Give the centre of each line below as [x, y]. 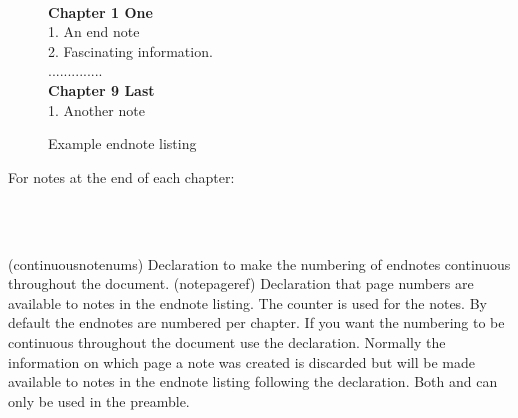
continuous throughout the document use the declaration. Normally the [227, 341]
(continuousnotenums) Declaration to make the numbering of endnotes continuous [259, 263]
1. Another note [96, 109]
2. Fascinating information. [130, 50]
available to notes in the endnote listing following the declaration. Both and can [253, 381]
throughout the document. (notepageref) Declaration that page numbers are [241, 283]
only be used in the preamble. [99, 400]
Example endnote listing [122, 143]
